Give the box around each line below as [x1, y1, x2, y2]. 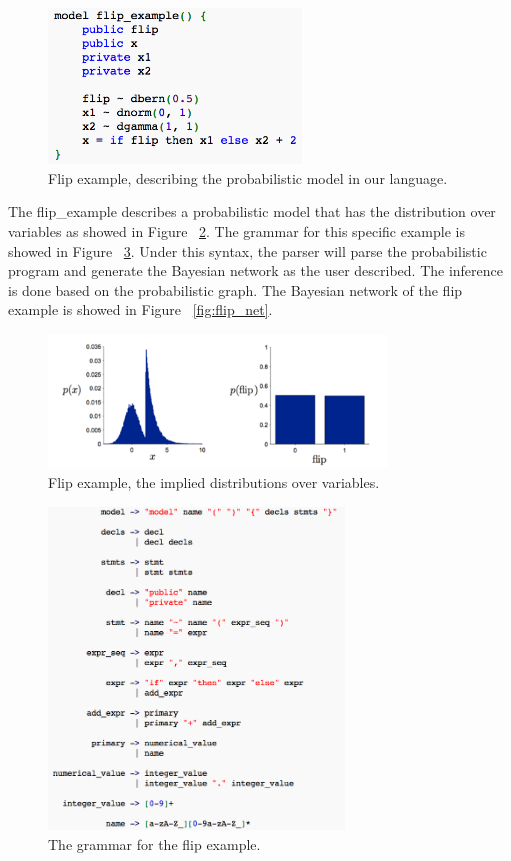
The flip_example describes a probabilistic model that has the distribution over [8, 201, 496, 222]
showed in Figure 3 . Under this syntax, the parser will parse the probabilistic [8, 240, 487, 261]
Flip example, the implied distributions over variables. [48, 472, 380, 493]
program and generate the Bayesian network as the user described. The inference [8, 260, 504, 281]
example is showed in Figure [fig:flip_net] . [8, 299, 273, 320]
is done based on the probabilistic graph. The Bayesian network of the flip [8, 279, 463, 300]
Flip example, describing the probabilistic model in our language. [48, 167, 448, 188]
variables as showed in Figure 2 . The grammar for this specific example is [8, 221, 465, 242]
